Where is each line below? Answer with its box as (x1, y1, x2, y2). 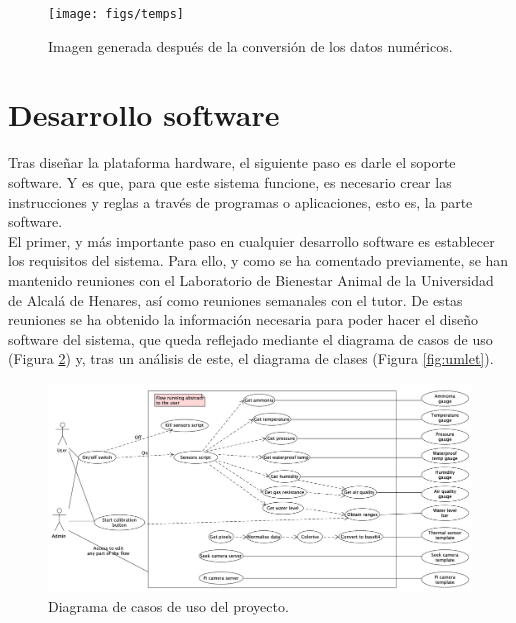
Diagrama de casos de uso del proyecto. (48, 596, 289, 617)
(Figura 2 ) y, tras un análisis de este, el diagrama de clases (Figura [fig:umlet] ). (8, 348, 494, 369)
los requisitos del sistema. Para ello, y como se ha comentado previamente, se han (8, 250, 509, 271)
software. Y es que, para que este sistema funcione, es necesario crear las (8, 171, 452, 192)
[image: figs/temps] (48, 7, 185, 21)
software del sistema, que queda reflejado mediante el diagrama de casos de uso (8, 328, 493, 349)
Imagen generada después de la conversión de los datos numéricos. (48, 35, 453, 56)
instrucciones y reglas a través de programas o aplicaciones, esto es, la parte (8, 191, 473, 212)
